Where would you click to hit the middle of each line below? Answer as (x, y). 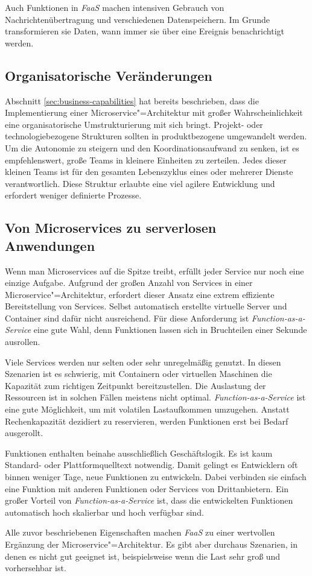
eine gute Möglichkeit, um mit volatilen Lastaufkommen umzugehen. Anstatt (147, 409)
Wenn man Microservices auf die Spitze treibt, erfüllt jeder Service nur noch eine (154, 271)
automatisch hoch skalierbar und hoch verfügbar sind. (104, 512)
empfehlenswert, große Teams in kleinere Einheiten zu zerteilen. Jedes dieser (146, 160)
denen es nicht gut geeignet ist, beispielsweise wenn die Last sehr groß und (143, 556)
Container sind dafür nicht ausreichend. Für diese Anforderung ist (127, 318)
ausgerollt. (24, 433)
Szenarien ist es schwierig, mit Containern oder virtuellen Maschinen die (138, 374)
